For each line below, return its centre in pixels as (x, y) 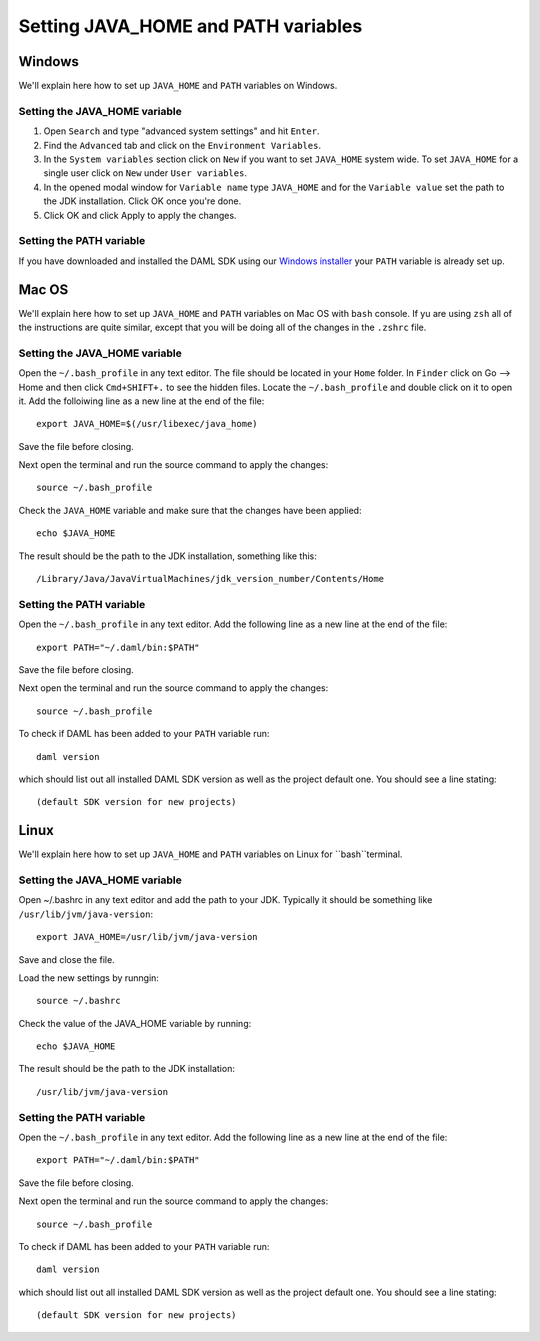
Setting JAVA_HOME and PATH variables (190, 26)
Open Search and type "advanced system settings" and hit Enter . (181, 131)
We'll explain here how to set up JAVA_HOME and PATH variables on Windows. (178, 86)
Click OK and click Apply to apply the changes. (140, 215)
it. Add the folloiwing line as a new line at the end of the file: (141, 401)
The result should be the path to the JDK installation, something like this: (167, 556)
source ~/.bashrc (78, 1001)
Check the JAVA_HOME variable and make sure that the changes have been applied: (190, 510)
